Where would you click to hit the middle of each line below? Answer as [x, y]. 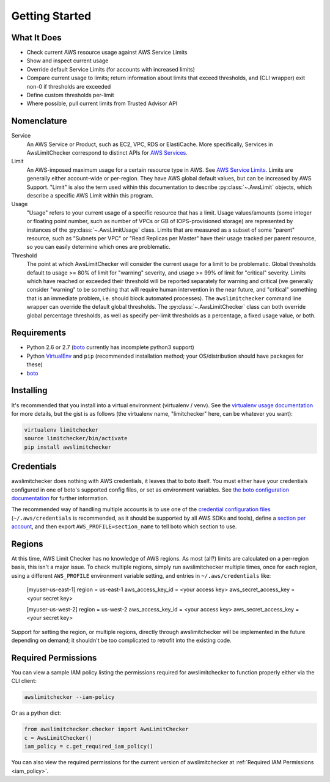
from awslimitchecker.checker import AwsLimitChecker [106, 729]
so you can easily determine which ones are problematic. [98, 247]
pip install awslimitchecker [68, 447]
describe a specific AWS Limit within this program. [90, 196]
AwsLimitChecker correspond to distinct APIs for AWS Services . [107, 153]
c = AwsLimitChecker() [58, 738]
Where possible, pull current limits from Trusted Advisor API [102, 103]
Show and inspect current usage [68, 61]
